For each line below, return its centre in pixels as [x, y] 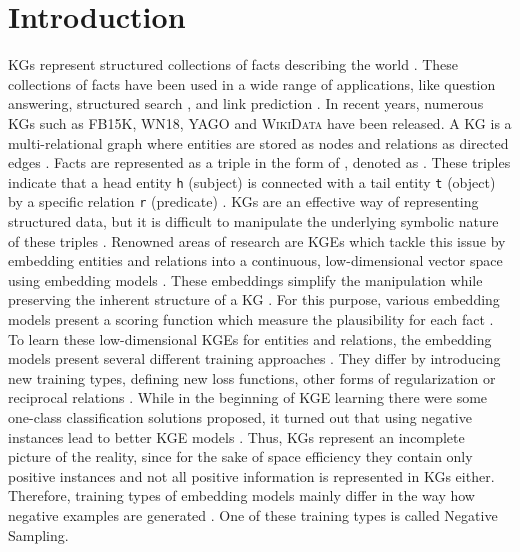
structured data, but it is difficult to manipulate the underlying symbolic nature [253, 221]
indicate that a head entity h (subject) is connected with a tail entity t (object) [252, 181]
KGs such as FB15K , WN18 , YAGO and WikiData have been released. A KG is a [260, 122]
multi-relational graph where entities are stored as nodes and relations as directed [258, 142]
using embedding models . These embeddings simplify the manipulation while [245, 279]
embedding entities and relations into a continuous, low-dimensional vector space [255, 260]
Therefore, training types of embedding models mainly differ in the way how [241, 495]
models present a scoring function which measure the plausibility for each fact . [251, 318]
